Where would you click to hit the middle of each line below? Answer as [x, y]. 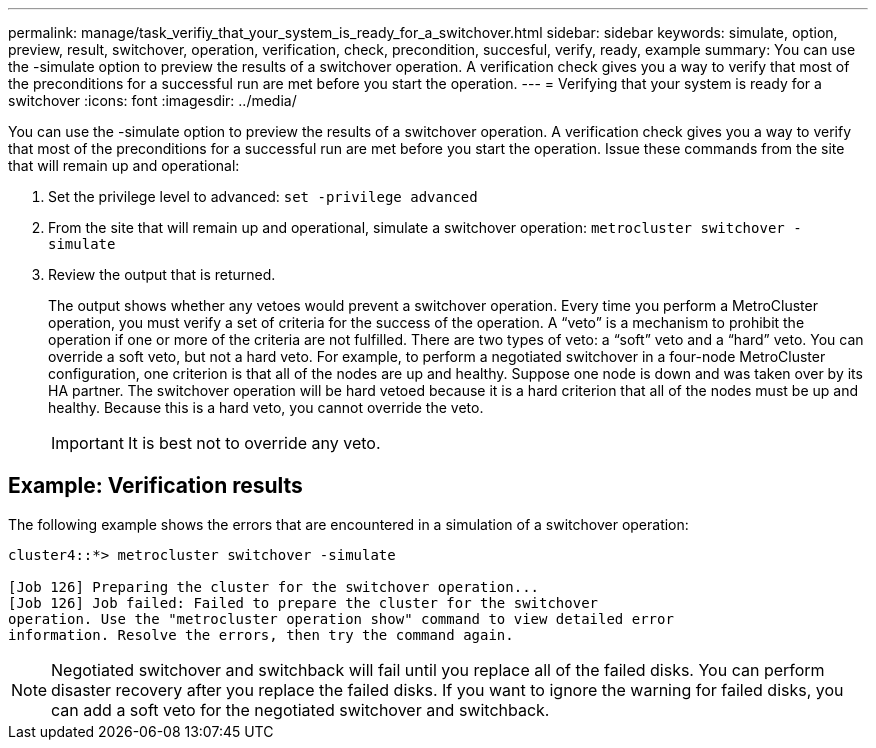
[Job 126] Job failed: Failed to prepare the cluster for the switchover [303, 602]
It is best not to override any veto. [254, 443]
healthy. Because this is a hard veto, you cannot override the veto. [266, 407]
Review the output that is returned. [162, 274]
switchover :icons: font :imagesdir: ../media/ [152, 100]
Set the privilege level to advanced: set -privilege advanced [263, 196]
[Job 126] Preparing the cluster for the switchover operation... [274, 586]
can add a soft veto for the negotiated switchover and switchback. [300, 709]
